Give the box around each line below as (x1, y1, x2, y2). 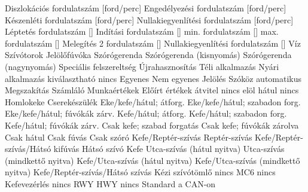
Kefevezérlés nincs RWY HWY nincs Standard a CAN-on (5, 177, 216, 190)
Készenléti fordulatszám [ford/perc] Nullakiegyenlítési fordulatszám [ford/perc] (5, 13, 294, 26)
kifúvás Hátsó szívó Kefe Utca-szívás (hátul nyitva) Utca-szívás (53, 142, 285, 155)
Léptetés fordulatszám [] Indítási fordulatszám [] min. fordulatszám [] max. (5, 25, 279, 38)
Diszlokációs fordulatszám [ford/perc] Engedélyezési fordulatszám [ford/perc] (5, 2, 286, 14)
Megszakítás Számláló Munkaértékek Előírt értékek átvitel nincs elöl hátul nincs (5, 84, 299, 96)
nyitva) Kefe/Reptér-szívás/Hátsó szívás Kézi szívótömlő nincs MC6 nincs (5, 166, 276, 178)
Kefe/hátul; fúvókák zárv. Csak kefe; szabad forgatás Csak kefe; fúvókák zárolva (5, 118, 299, 131)
